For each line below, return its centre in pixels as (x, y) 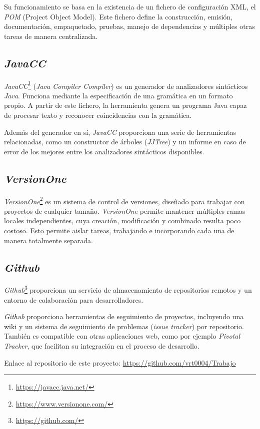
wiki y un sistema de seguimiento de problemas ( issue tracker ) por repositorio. (124, 326)
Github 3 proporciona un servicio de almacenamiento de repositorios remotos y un (128, 289)
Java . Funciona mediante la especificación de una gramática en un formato (118, 95)
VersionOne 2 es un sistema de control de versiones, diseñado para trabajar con (124, 200)
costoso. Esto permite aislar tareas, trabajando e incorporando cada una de (119, 230)
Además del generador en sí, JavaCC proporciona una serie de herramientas (120, 132)
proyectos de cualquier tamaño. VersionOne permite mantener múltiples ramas (125, 211)
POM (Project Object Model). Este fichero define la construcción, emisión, (118, 16)
